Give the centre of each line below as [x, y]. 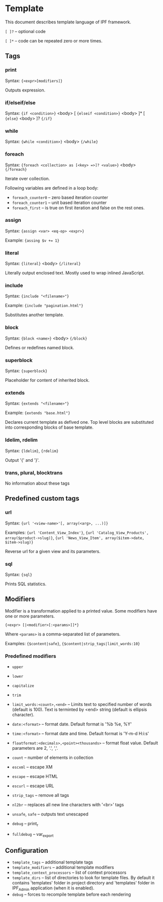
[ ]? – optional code [25, 31]
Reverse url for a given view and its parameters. [53, 551]
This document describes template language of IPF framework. [68, 22]
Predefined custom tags [42, 498]
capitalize [23, 686]
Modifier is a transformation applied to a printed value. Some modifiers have [81, 611]
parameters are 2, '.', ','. [35, 748]
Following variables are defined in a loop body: [52, 188]
